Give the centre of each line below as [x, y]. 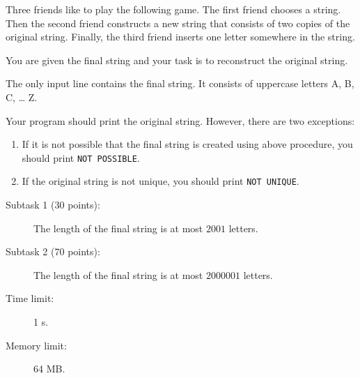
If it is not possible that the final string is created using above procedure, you [187, 144]
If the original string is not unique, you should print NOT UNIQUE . [161, 181]
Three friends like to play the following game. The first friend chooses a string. [173, 9]
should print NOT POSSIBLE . [81, 157]
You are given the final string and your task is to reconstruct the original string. [177, 60]
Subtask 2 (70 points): [53, 251]
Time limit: [30, 298]
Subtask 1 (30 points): [53, 205]
